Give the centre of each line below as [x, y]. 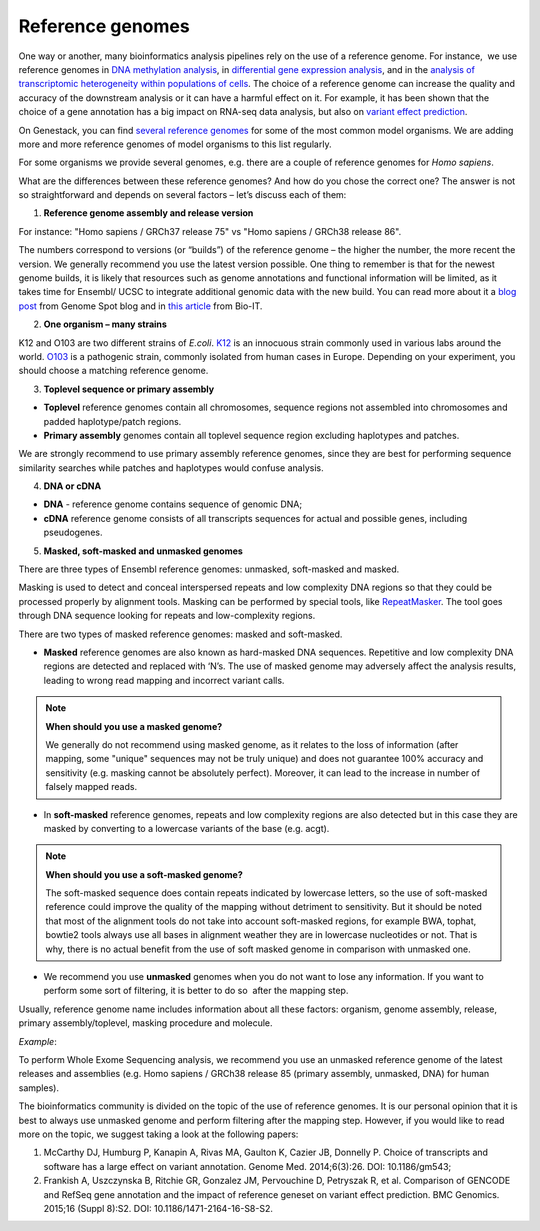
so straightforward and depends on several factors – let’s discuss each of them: [182, 195]
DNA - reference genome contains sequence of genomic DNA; [173, 504]
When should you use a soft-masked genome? [144, 874]
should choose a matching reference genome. [113, 371]
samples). [39, 1087]
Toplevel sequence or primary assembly [129, 389]
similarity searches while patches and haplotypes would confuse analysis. [171, 467]
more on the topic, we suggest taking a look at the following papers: [158, 1134]
